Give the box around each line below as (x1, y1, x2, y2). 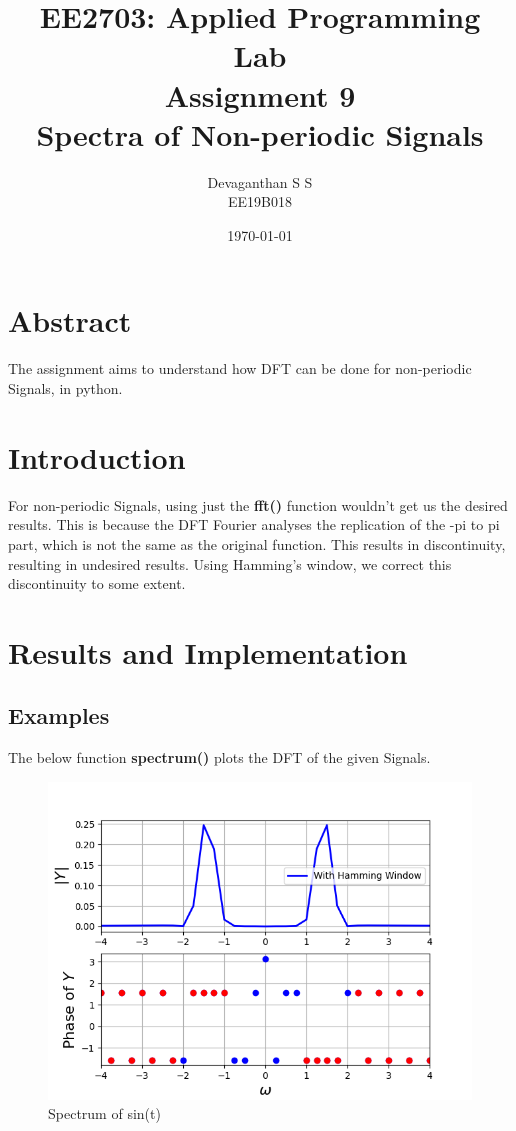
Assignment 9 (164, 74, 356, 115)
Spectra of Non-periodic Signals (36, 113, 484, 154)
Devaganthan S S (207, 171, 313, 192)
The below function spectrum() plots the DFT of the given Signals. (8, 747, 431, 768)
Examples (8, 700, 110, 731)
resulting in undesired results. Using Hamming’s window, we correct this (8, 553, 452, 574)
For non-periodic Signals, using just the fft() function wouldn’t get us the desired (8, 494, 508, 515)
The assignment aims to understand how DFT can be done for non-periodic (8, 358, 472, 379)
